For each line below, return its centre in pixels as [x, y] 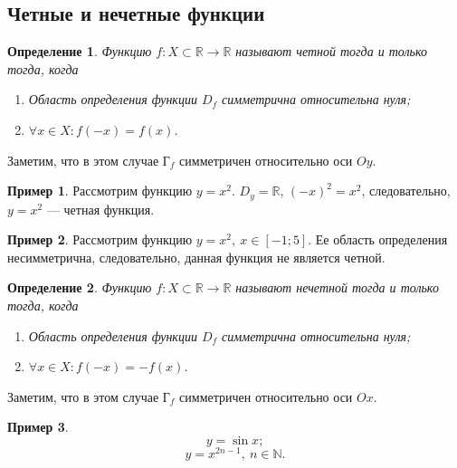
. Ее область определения [378, 239]
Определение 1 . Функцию [80, 51]
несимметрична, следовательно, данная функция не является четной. [196, 257]
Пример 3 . [38, 427]
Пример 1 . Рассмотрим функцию [100, 191]
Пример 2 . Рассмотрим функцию [100, 239]
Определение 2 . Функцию [80, 287]
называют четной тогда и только [331, 51]
